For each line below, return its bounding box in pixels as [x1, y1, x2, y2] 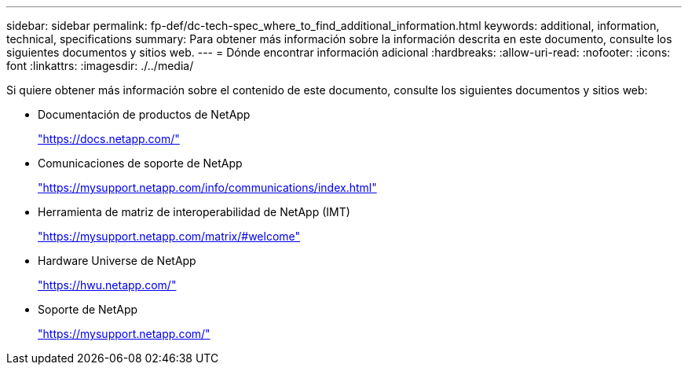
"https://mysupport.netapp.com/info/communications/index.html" [38, 181, 377, 194]
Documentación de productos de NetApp [38, 108, 251, 121]
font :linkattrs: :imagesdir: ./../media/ [6, 59, 194, 72]
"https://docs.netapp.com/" [38, 132, 180, 145]
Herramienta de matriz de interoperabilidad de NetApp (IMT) [38, 205, 350, 219]
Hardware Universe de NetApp [38, 254, 196, 267]
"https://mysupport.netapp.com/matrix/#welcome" [38, 230, 301, 243]
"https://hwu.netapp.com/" [38, 278, 177, 292]
